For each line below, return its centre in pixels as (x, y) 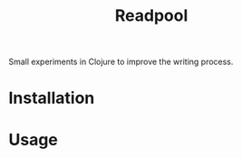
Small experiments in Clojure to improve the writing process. (121, 62)
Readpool (151, 16)
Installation (52, 98)
